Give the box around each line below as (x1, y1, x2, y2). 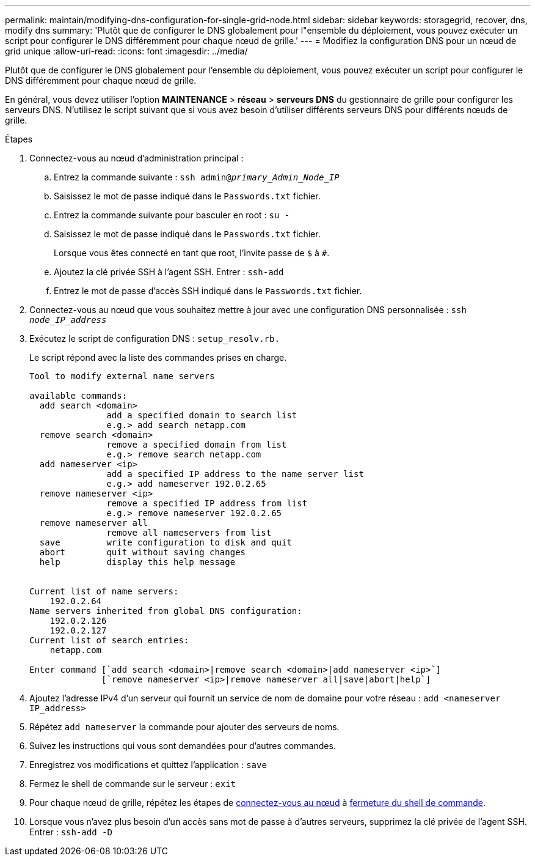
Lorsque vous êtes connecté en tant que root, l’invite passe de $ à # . (54, 248, 330, 258)
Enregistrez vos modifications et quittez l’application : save (29, 759, 267, 770)
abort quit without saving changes (39, 547, 246, 557)
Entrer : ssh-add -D (29, 827, 112, 837)
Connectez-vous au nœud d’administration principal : (29, 153, 244, 163)
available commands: (29, 391, 128, 401)
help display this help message (39, 557, 236, 567)
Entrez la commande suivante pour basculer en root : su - (54, 210, 290, 220)
